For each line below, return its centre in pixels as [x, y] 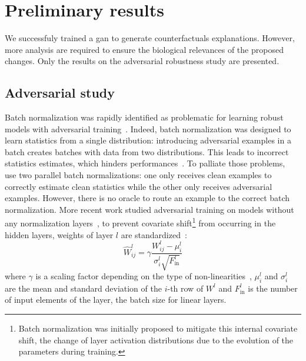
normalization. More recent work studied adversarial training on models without [149, 209]
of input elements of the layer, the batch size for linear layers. [116, 300]
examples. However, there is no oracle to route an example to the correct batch [147, 198]
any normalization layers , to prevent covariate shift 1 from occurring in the [140, 222]
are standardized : [154, 234]
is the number [273, 288]
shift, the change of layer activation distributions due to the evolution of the [156, 340]
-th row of [185, 288]
